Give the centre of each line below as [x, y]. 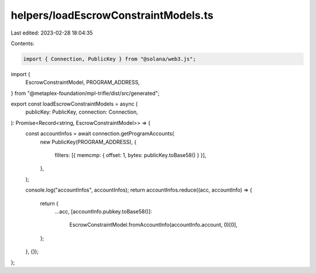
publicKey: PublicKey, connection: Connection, [82, 112]
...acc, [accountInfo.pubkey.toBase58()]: [103, 211]
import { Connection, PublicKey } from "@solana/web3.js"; [109, 59]
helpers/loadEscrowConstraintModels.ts [112, 15]
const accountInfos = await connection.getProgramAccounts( [100, 134]
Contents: [23, 43]
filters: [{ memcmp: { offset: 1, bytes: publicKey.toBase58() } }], [130, 155]
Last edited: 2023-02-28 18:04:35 [52, 33]
